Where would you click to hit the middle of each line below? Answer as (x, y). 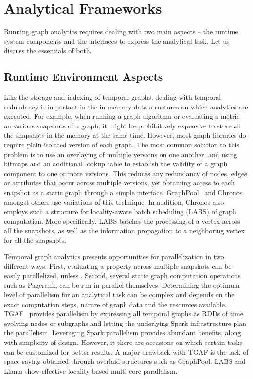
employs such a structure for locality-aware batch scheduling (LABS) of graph (120, 211)
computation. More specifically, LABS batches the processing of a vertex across (122, 221)
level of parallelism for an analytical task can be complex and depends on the (119, 294)
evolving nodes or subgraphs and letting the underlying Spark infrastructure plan (125, 323)
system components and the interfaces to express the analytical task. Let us (117, 41)
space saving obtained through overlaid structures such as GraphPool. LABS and (125, 361)
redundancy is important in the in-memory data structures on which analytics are (126, 106)
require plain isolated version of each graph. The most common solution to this (122, 145)
